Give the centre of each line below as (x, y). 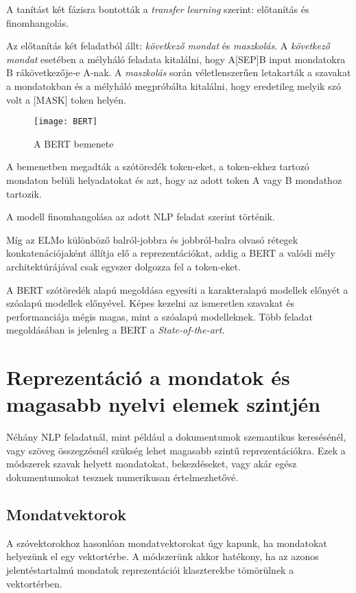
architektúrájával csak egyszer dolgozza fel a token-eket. (124, 266)
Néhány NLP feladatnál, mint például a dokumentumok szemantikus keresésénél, (176, 437)
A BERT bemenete (74, 143)
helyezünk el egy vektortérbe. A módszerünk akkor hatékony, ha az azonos (163, 556)
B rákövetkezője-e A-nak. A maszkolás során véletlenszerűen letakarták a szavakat (179, 72)
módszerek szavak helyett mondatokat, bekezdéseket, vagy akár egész (152, 464)
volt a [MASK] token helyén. (67, 99)
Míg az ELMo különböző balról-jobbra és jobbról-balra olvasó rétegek (152, 239)
